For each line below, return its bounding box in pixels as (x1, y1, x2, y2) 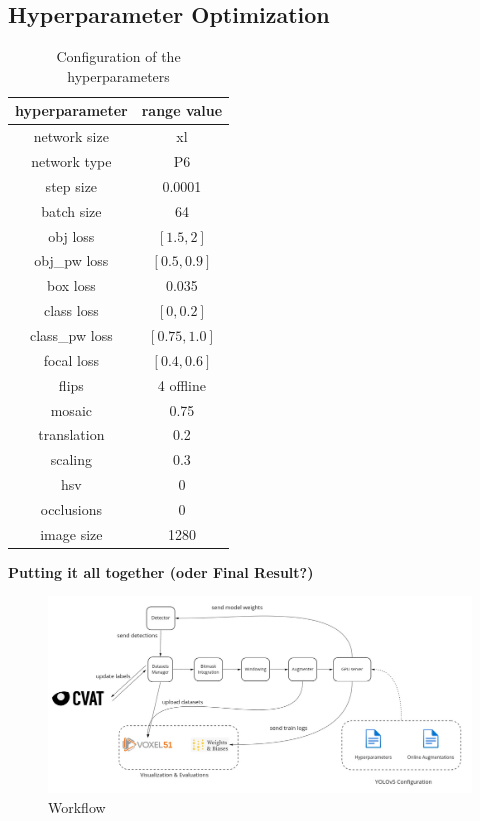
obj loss (48, 225, 95, 246)
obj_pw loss (34, 250, 109, 271)
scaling (50, 449, 92, 470)
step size (45, 175, 98, 196)
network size (33, 126, 109, 147)
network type (31, 151, 112, 172)
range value (141, 100, 223, 121)
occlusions (40, 498, 102, 519)
